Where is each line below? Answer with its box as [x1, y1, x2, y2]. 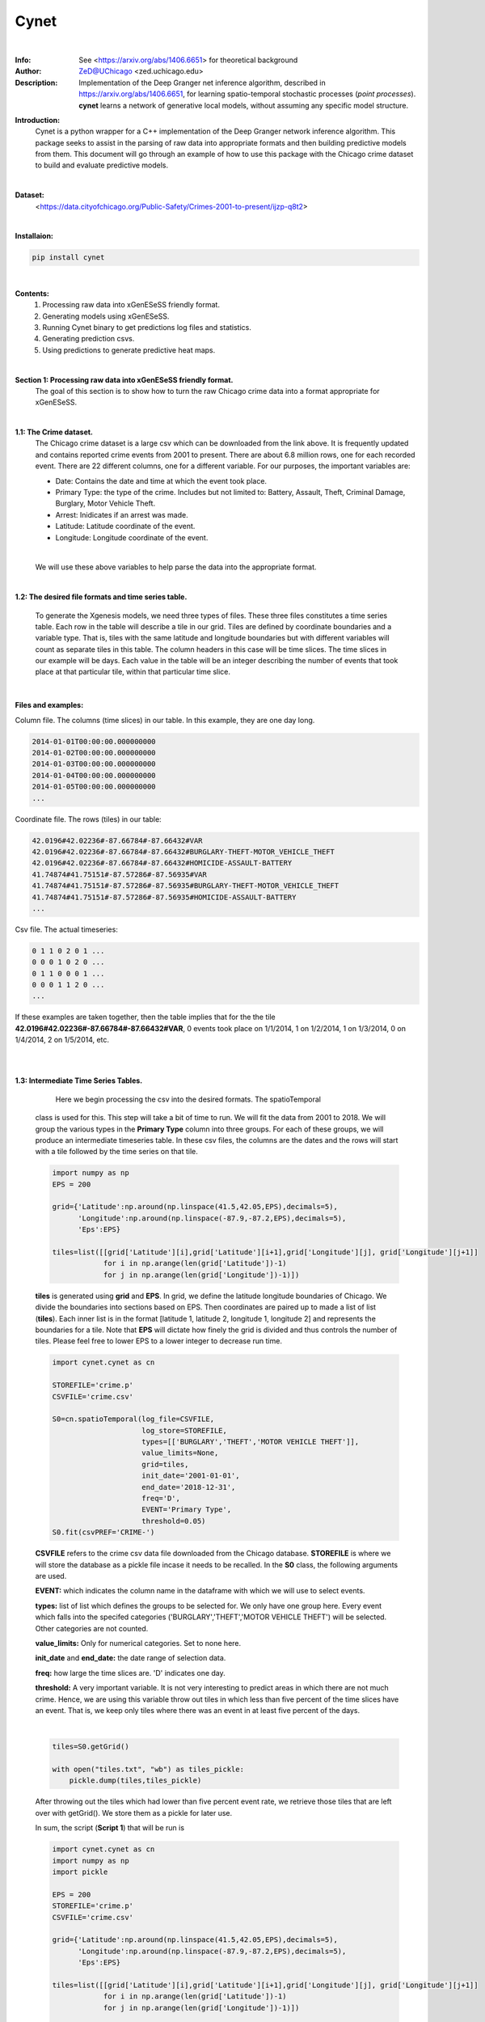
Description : [15, 78, 58, 87]
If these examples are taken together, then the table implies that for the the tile [15, 1012, 276, 1022]
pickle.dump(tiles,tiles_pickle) [69, 1776, 202, 1785]
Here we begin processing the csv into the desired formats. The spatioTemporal [55, 1094, 321, 1104]
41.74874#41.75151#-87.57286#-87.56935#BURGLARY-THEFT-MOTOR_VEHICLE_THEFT [32, 882, 339, 890]
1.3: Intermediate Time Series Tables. [15, 1076, 143, 1085]
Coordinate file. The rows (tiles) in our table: [15, 814, 162, 824]
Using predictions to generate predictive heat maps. [42, 345, 216, 355]
